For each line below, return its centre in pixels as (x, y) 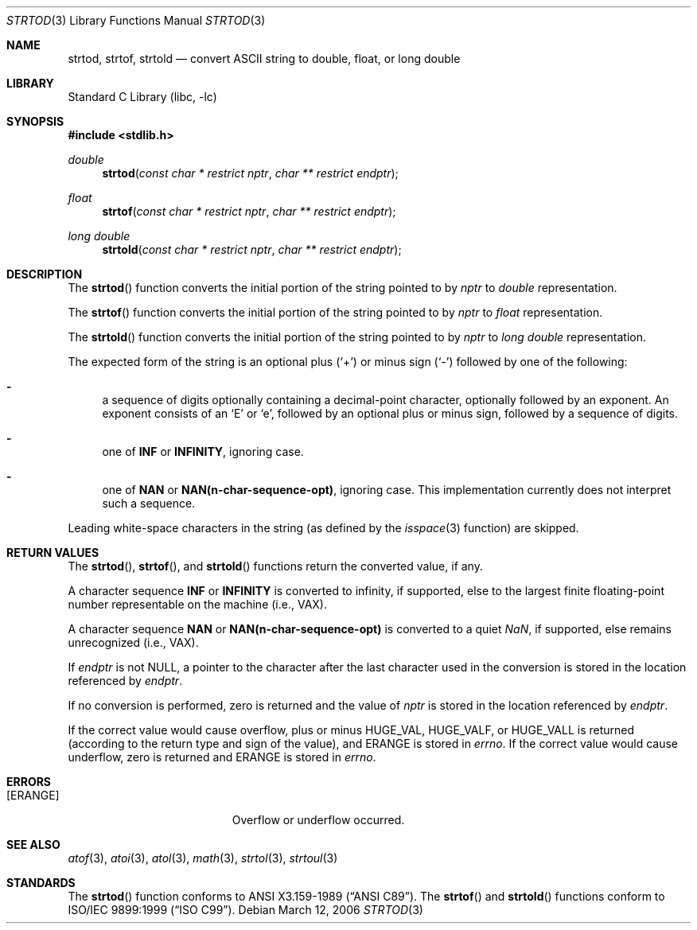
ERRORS (29, 782)
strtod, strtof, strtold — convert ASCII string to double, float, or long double (264, 58)
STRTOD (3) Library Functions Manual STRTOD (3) (136, 20)
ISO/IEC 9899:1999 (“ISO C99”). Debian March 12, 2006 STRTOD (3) (245, 910)
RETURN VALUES (53, 553)
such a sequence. (149, 503)
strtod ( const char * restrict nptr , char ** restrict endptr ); (250, 173)
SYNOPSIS (35, 121)
